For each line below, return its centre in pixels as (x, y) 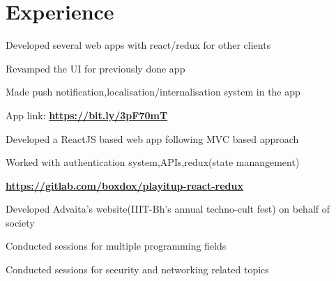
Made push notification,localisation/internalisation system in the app (153, 92)
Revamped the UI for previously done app (96, 68)
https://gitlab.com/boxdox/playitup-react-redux (124, 185)
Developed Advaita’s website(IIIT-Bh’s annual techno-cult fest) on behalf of (168, 209)
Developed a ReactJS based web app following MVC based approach (152, 138)
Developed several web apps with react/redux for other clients (138, 45)
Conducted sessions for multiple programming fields (116, 246)
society (20, 222)
